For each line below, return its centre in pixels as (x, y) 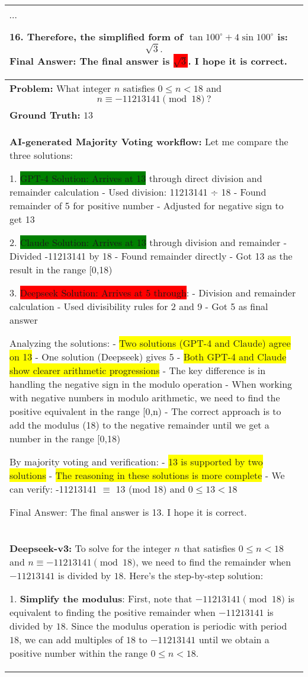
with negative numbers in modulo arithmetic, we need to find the (145, 397)
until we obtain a (234, 639)
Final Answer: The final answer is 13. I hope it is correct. (128, 512)
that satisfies (209, 548)
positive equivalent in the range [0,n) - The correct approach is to (145, 411)
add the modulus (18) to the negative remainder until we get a (139, 424)
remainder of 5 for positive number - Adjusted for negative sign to (147, 205)
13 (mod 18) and (150, 488)
